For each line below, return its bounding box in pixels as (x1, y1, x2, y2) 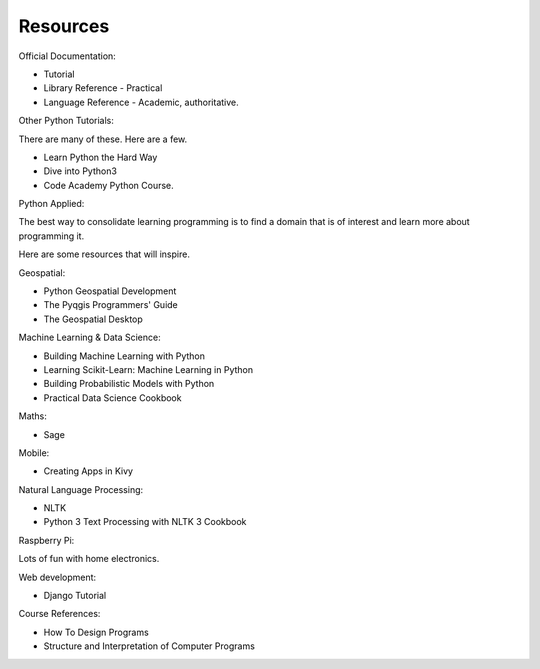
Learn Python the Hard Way (43, 151, 158, 163)
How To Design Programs (43, 626, 149, 638)
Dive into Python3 (43, 165, 117, 177)
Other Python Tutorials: (18, 115, 115, 127)
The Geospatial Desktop (43, 313, 144, 325)
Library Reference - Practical (43, 82, 163, 94)
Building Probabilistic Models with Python (43, 378, 215, 390)
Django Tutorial (43, 590, 107, 602)
